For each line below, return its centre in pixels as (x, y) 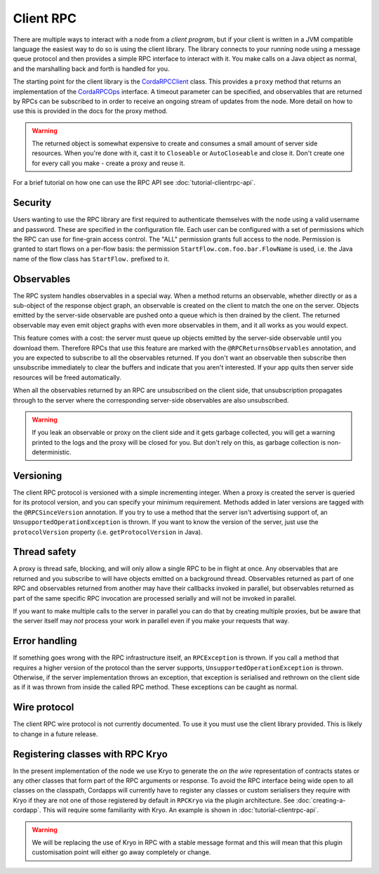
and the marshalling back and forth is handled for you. (91, 69)
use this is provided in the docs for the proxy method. (90, 111)
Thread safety (45, 552)
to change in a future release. (55, 733)
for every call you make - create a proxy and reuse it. (108, 163)
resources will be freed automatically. (67, 377)
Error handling (45, 641)
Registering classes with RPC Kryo (90, 754)
